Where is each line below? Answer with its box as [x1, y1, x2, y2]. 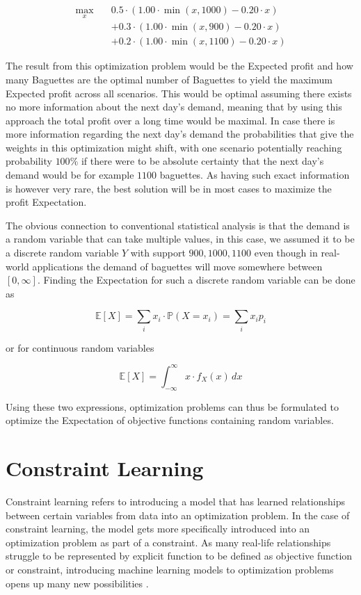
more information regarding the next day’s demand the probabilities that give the [6, 127, 354, 141]
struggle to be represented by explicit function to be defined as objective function [6, 548, 353, 563]
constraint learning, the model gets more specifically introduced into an [6, 521, 310, 536]
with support [130, 245, 186, 260]
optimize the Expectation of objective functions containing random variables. [6, 413, 334, 427]
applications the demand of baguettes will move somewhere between [32, 259, 323, 273]
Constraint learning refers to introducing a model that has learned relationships [6, 494, 345, 508]
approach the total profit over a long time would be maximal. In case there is [6, 113, 335, 127]
